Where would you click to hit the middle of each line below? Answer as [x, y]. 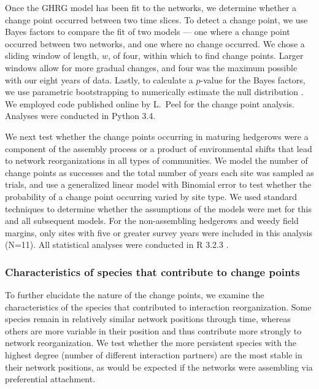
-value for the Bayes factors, [253, 79]
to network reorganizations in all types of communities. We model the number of [156, 160]
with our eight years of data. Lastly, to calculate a [99, 79]
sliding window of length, [52, 56]
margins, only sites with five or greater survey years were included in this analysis [159, 232]
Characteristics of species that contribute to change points [152, 272]
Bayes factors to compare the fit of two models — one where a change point [148, 32]
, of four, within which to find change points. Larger [206, 56]
